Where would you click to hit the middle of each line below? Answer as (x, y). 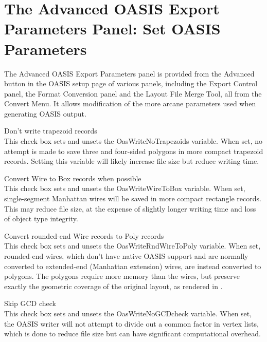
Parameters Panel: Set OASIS (112, 28)
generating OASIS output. (45, 113)
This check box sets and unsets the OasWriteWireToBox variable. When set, (125, 188)
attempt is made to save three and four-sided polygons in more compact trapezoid (134, 151)
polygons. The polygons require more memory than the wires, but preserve (122, 276)
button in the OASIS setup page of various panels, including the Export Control (131, 83)
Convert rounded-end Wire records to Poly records (84, 235)
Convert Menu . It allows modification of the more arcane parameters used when (130, 103)
